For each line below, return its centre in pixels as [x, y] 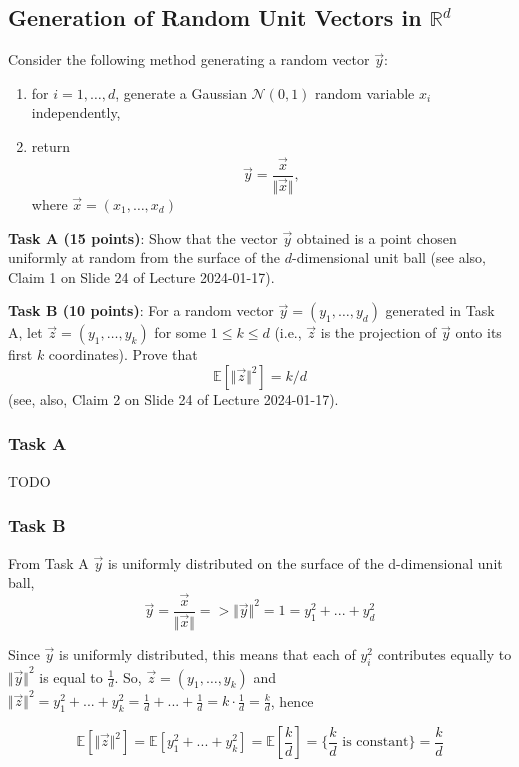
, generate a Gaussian [181, 92]
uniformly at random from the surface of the [144, 257]
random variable [365, 92]
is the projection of [378, 332]
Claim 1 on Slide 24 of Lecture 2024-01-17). [141, 276]
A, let [25, 332]
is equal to [71, 676]
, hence [292, 700]
